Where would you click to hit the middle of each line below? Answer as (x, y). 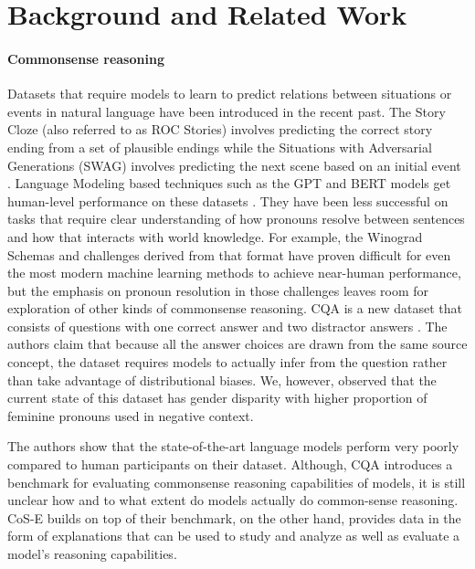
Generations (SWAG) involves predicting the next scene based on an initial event (234, 165)
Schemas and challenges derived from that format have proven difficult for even (229, 254)
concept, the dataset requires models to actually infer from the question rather (227, 362)
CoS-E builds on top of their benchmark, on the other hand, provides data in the (234, 517)
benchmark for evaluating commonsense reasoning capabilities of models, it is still (237, 482)
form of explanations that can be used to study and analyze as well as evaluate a (234, 536)
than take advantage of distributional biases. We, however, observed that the (222, 379)
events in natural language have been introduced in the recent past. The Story (227, 111)
